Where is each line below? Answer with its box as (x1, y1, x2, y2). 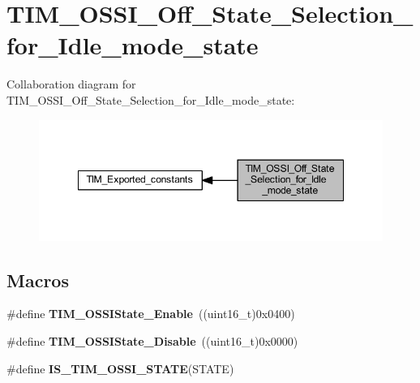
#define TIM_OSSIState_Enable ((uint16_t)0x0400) (6, 305, 295, 322)
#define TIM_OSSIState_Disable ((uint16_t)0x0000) (6, 333, 298, 350)
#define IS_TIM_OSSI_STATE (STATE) (6, 359, 234, 377)
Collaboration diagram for (6, 75, 136, 93)
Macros (6, 267, 69, 292)
